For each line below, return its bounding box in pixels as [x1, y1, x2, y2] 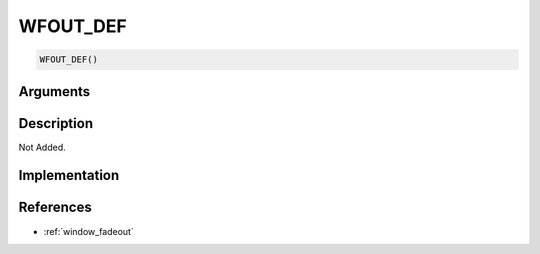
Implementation [18, 167, 120, 184]
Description [18, 115, 94, 132]
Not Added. [18, 141, 67, 153]
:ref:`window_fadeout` [43, 225, 134, 237]
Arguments [18, 83, 91, 100]
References [18, 199, 92, 216]
